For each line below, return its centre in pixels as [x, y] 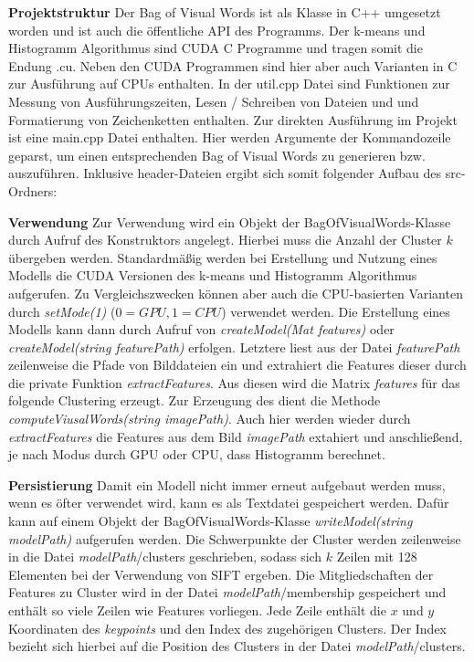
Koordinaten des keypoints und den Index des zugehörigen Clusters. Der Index [228, 628]
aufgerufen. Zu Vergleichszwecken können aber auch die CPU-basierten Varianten [236, 293]
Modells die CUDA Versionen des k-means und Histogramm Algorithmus [213, 275]
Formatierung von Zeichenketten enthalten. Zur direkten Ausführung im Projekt [233, 119]
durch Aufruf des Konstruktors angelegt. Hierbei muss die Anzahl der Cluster [225, 240]
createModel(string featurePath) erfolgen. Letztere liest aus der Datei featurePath [234, 347]
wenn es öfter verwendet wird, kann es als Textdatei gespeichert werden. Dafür [229, 503]
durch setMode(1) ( [62, 311]
